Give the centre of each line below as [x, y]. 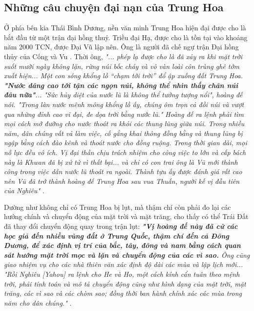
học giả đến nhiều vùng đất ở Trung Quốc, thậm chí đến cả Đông [116, 235]
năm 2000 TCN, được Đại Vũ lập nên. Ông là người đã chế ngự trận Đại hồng [121, 47]
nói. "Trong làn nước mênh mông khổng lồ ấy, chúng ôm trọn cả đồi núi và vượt [124, 104]
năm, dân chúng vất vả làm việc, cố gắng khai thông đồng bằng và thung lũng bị [123, 133]
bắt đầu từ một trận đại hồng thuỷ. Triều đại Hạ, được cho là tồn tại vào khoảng [126, 37]
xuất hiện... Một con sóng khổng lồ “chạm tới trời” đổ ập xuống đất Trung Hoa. [124, 76]
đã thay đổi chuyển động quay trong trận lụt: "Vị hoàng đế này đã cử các [121, 226]
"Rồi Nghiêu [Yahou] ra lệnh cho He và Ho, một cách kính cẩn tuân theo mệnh [122, 274]
